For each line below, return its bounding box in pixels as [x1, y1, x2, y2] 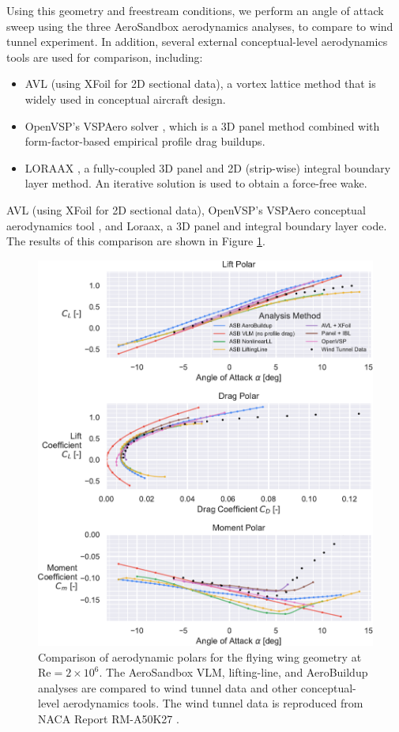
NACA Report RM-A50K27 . [38, 710, 179, 726]
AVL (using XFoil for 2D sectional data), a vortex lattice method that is [24, 75, 376, 92]
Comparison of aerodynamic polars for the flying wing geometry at [38, 648, 362, 665]
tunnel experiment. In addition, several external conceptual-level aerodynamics [6, 33, 388, 50]
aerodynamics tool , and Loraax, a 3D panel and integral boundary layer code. [6, 217, 387, 233]
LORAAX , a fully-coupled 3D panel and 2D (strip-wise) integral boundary [24, 159, 391, 176]
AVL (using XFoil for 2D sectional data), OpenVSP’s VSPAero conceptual [6, 201, 366, 218]
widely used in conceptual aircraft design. [24, 90, 226, 107]
